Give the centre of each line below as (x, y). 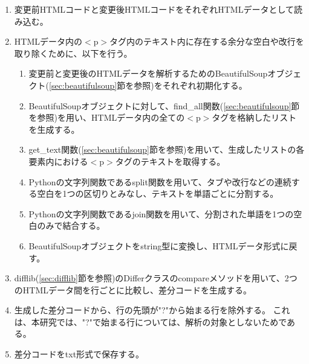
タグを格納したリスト (254, 117)
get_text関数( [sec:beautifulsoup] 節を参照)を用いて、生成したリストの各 (167, 149)
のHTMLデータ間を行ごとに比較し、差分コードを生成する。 (133, 289)
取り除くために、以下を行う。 (73, 53)
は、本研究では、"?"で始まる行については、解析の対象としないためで (151, 321)
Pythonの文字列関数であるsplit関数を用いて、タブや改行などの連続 (160, 181)
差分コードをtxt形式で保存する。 (79, 354)
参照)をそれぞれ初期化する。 (190, 85)
